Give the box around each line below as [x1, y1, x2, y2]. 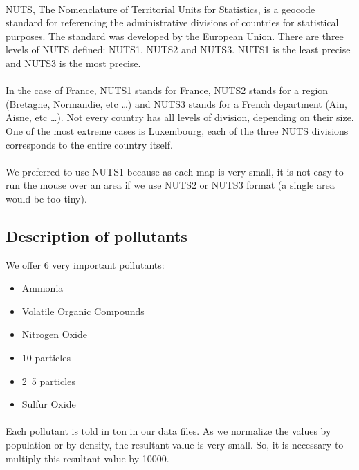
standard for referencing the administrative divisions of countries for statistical [6, 15, 339, 30]
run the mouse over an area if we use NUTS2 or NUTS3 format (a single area [6, 178, 335, 192]
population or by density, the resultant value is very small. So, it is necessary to [6, 438, 344, 452]
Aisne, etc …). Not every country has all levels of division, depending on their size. [6, 110, 354, 124]
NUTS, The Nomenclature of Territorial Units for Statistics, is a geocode [6, 1, 315, 16]
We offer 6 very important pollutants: [6, 257, 165, 272]
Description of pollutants [6, 225, 187, 246]
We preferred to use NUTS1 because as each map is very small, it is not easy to [6, 164, 344, 178]
